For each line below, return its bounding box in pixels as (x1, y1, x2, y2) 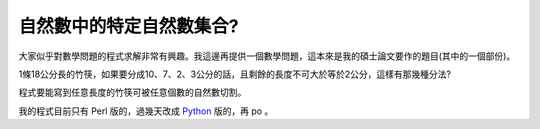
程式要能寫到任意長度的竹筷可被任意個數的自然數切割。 (18, 86, 247, 99)
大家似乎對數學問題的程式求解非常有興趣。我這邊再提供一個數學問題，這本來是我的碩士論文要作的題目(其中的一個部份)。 (18, 50, 516, 62)
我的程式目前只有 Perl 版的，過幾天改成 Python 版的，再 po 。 (18, 105, 274, 117)
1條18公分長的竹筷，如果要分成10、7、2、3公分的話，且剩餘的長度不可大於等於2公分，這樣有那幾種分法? (18, 68, 452, 80)
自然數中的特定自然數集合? (18, 15, 239, 37)
